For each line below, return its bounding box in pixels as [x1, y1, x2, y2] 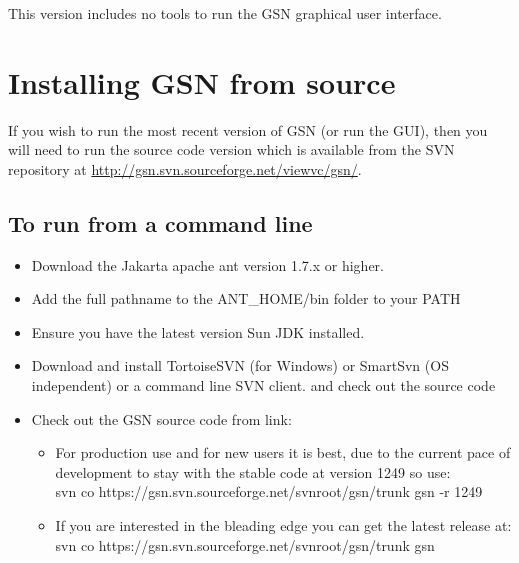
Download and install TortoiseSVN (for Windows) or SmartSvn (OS [31, 355, 449, 376]
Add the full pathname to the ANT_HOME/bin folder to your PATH [31, 288, 461, 309]
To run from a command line [8, 207, 313, 238]
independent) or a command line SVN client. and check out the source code [31, 375, 496, 396]
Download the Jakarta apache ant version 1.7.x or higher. [31, 254, 384, 275]
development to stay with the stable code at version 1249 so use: [55, 461, 451, 482]
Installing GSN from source [8, 61, 396, 102]
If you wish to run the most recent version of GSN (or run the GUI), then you [8, 119, 488, 140]
